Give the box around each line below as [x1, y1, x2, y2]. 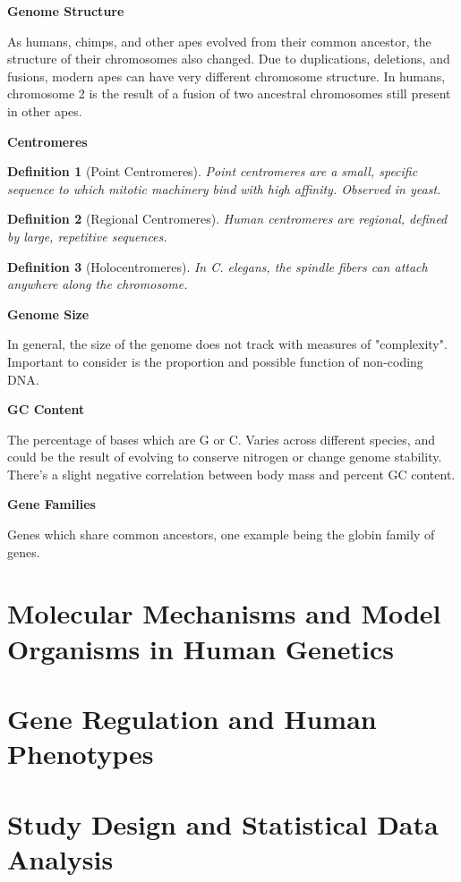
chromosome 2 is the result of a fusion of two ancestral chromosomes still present [7, 84, 451, 103]
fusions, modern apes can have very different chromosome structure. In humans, [7, 66, 446, 85]
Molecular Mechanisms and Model [7, 595, 441, 632]
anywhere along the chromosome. [7, 275, 188, 293]
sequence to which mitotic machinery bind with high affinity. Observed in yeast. [7, 179, 441, 198]
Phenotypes [7, 735, 154, 772]
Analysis [7, 840, 114, 877]
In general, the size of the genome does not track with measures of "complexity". [7, 335, 448, 353]
